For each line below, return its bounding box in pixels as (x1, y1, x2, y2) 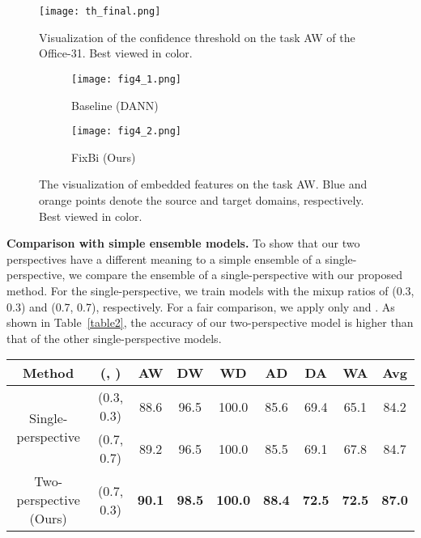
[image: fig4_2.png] (71, 125, 182, 138)
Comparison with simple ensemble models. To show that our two (6, 235, 360, 252)
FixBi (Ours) (71, 148, 136, 165)
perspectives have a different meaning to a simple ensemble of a (6, 250, 321, 267)
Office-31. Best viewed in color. (39, 44, 193, 61)
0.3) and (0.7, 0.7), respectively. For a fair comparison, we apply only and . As (6, 298, 395, 315)
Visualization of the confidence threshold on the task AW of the (39, 28, 355, 45)
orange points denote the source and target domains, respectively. (39, 191, 364, 208)
